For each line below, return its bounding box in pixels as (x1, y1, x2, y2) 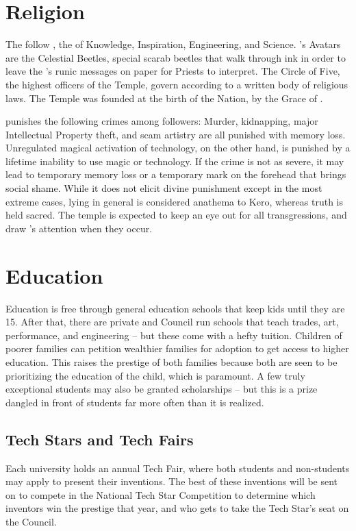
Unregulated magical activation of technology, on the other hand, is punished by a (5, 140, 351, 155)
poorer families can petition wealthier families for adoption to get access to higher (5, 341, 349, 356)
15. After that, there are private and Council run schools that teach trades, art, (5, 314, 339, 329)
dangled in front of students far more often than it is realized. (5, 395, 264, 409)
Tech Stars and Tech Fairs (5, 428, 194, 449)
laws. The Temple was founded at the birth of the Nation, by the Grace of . (5, 90, 323, 105)
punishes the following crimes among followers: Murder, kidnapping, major (5, 114, 318, 128)
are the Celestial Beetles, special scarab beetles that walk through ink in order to (5, 50, 346, 64)
